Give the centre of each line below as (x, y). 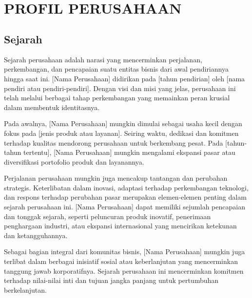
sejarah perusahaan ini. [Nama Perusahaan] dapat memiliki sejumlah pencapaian (125, 207)
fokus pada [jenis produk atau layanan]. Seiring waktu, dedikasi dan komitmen (121, 133)
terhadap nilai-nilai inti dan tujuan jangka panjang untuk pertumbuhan (111, 280)
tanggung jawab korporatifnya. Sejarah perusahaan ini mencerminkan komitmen (124, 270)
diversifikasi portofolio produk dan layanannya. (74, 161)
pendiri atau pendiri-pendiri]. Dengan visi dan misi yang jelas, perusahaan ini (120, 88)
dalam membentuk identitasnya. (52, 107)
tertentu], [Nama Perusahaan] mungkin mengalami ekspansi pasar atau (129, 152)
